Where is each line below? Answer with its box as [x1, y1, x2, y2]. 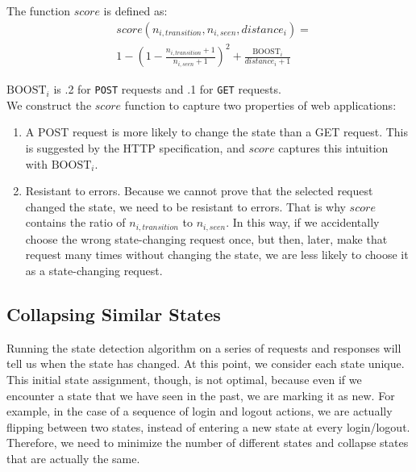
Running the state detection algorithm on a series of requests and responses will [6, 339, 401, 356]
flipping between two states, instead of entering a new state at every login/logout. [6, 418, 410, 435]
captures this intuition [278, 140, 389, 156]
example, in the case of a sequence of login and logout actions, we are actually [6, 403, 393, 420]
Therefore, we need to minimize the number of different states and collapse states [6, 434, 409, 451]
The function [6, 2, 70, 19]
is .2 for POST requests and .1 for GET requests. [53, 81, 281, 98]
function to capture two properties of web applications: [124, 96, 397, 113]
